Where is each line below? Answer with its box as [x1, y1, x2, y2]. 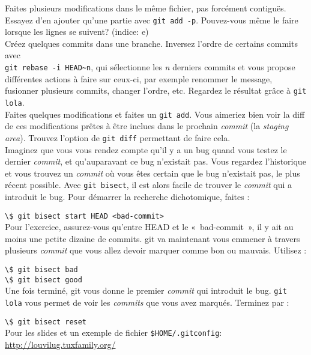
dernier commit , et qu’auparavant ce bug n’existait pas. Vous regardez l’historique [5, 155, 306, 168]
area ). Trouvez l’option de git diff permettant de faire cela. [5, 131, 231, 144]
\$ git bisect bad [5, 265, 78, 274]
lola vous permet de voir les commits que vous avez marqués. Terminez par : [5, 296, 289, 308]
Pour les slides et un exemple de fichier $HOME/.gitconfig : [5, 326, 222, 339]
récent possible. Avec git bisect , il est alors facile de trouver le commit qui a [5, 178, 292, 191]
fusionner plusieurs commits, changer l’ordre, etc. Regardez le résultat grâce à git [5, 84, 307, 97]
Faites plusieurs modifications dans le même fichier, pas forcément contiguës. [5, 2, 286, 14]
